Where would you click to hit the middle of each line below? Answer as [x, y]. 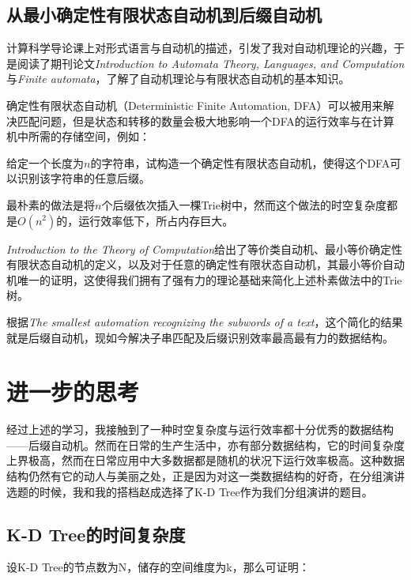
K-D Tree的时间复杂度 [96, 534]
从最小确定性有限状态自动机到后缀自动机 [164, 15]
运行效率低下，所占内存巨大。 [156, 220]
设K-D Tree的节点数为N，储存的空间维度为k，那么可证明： [158, 567]
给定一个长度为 [45, 162]
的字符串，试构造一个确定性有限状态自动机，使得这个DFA [240, 162]
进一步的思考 [73, 392]
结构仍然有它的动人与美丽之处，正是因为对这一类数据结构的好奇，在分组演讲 [205, 476]
